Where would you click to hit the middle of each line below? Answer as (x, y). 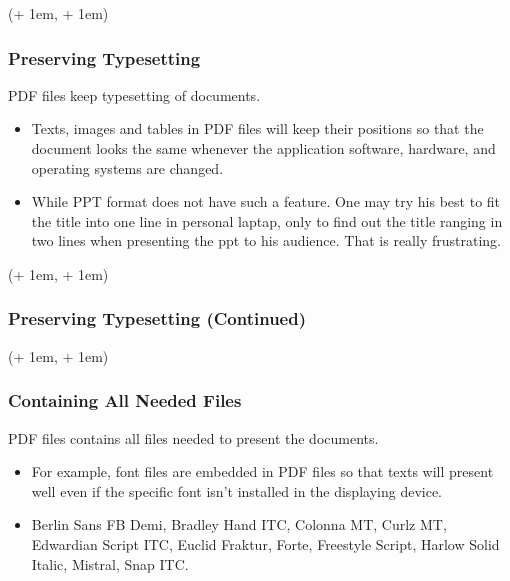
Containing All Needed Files (125, 400)
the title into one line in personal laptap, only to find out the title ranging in (267, 220)
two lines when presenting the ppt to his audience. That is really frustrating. (266, 240)
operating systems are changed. (127, 167)
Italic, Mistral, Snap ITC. (110, 563)
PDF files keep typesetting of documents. (134, 94)
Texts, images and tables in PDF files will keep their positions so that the (257, 128)
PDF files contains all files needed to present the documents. (193, 437)
